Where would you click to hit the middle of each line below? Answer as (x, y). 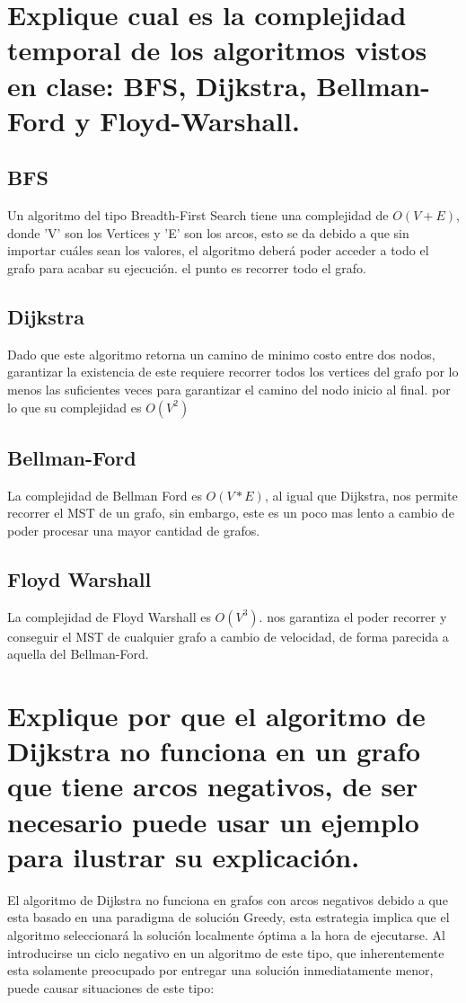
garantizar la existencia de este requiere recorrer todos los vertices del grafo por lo (233, 372)
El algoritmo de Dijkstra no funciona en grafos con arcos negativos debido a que (228, 899)
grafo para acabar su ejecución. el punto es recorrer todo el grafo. (187, 267)
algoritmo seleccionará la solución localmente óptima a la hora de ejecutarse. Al (227, 934)
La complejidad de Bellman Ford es (105, 495)
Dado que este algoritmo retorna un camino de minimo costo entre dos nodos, (221, 354)
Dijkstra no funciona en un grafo (214, 751)
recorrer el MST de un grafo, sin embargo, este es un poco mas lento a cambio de (231, 513)
